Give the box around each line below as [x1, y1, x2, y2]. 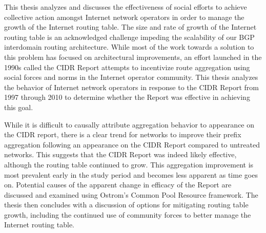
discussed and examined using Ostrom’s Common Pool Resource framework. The [4, 189, 258, 200]
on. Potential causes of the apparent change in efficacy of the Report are [4, 179, 232, 190]
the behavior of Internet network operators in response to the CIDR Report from [4, 81, 259, 92]
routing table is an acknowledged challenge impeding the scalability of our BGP [4, 31, 255, 42]
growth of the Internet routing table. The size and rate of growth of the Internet [4, 22, 257, 32]
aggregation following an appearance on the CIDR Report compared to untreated [4, 139, 260, 150]
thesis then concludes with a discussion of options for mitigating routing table [4, 199, 249, 210]
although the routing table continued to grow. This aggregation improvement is [4, 159, 254, 170]
